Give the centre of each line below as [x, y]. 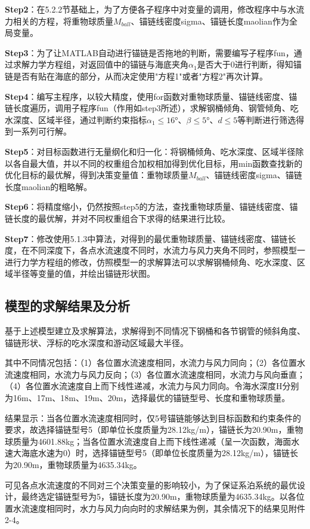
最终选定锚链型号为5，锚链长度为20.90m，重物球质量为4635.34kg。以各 [159, 496]
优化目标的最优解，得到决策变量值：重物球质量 [97, 175]
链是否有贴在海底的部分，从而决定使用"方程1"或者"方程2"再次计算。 [136, 76]
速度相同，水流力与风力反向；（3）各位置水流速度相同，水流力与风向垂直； [159, 374]
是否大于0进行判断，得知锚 [249, 64]
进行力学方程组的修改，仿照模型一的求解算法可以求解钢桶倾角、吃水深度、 [151, 262]
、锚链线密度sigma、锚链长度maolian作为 [210, 21]
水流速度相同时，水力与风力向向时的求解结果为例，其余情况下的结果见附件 [159, 508]
